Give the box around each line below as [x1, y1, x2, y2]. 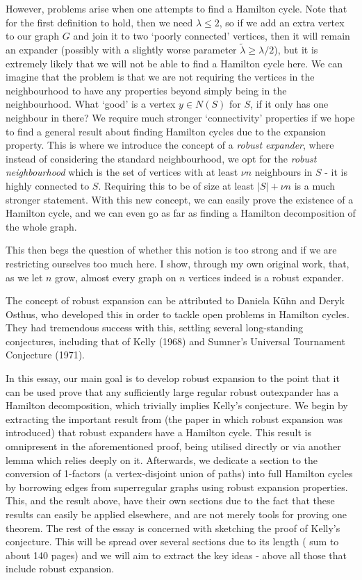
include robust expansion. [6, 561, 115, 576]
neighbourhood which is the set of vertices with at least [6, 165, 238, 179]
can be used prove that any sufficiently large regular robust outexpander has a [6, 384, 339, 399]
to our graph [6, 28, 60, 43]
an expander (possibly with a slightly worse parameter [6, 42, 237, 56]
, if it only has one [250, 97, 329, 111]
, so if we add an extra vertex [219, 15, 345, 29]
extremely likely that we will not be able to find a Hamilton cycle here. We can [6, 56, 343, 70]
